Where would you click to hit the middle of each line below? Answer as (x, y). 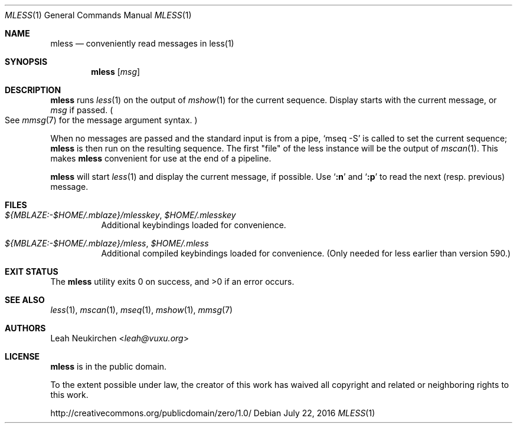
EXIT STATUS (32, 271)
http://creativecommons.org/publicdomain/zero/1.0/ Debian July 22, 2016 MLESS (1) (213, 413)
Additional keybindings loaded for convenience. (194, 225)
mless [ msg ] (116, 72)
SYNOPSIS (26, 62)
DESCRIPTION (33, 90)
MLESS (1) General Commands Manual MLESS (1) (98, 15)
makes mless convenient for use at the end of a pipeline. (161, 158)
